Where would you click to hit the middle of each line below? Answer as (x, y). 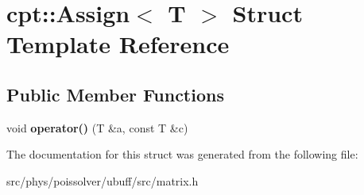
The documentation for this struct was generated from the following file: (182, 154)
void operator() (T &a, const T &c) (97, 127)
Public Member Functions (115, 94)
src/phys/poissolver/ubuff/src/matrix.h (103, 180)
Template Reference (118, 44)
